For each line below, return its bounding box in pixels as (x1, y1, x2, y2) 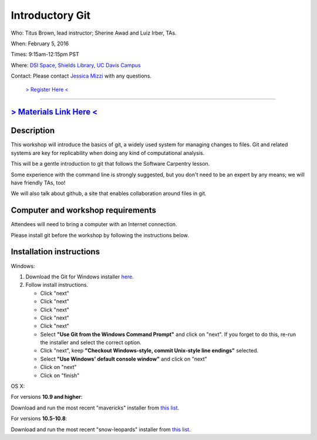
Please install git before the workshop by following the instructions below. (11, 231, 189, 239)
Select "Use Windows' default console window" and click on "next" (40, 355, 208, 362)
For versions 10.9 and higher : (11, 394, 83, 401)
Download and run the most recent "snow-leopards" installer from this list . (11, 426, 191, 433)
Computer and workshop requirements (11, 206, 157, 216)
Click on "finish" (40, 372, 80, 379)
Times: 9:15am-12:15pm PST (11, 51, 79, 58)
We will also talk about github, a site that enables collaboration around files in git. (11, 190, 207, 197)
